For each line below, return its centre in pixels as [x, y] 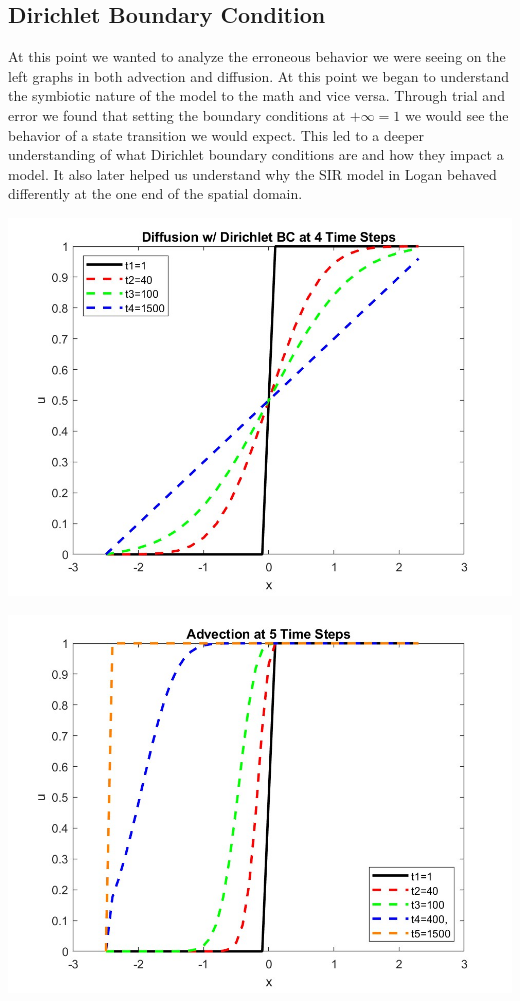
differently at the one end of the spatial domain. [155, 193]
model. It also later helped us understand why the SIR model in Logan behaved [252, 173]
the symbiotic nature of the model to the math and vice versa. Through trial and [256, 95]
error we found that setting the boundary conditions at [177, 114]
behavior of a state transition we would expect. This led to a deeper [216, 134]
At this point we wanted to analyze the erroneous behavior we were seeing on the [257, 56]
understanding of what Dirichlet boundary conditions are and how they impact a [256, 154]
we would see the [457, 114]
